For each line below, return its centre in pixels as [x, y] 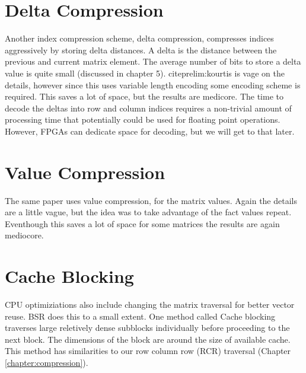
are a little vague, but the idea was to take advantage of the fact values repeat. [148, 212]
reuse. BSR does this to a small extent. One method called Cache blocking [140, 316]
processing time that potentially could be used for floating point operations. [143, 119]
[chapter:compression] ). [47, 363]
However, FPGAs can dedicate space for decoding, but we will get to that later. [150, 131]
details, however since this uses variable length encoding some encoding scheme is [153, 85]
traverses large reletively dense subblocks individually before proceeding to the [147, 328]
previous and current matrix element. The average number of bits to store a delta [153, 61]
